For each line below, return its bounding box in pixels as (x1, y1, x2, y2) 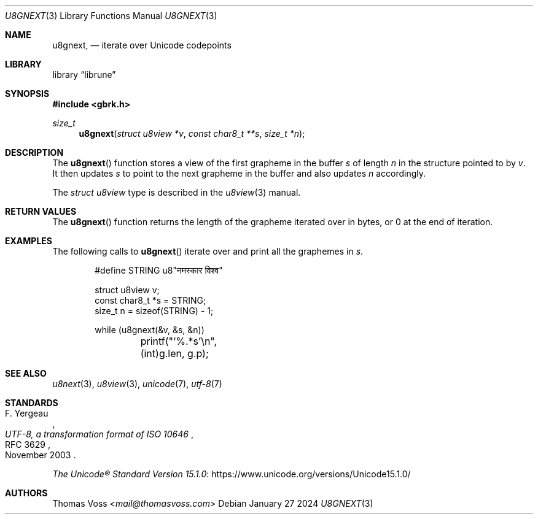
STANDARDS (5, 398, 58, 408)
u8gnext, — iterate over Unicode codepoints (52, 40, 232, 50)
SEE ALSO (5, 368, 47, 379)
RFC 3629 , (5, 439, 50, 450)
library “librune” (52, 69, 116, 80)
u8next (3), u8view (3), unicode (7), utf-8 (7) (52, 379, 222, 389)
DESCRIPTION (5, 147, 64, 158)
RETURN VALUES (5, 206, 77, 217)
